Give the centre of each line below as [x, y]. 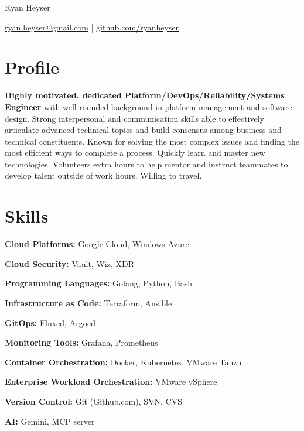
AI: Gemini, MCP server [50, 421]
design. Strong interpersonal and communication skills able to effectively [134, 118]
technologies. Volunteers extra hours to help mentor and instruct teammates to [146, 164]
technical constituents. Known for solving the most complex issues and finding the [152, 141]
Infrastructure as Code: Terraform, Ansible [88, 302]
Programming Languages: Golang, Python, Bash [98, 283]
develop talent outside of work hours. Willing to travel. [103, 175]
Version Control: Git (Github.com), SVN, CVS [93, 401]
